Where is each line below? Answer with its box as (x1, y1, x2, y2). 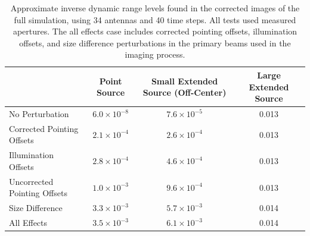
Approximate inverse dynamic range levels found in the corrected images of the (10, 2, 300, 14)
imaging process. (125, 48, 185, 61)
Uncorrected (9, 175, 54, 187)
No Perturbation (9, 108, 69, 119)
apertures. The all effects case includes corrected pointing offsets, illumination (13, 25, 297, 37)
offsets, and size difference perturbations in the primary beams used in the (19, 36, 291, 49)
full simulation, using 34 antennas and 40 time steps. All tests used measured (14, 13, 296, 26)
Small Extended (151, 74, 218, 87)
